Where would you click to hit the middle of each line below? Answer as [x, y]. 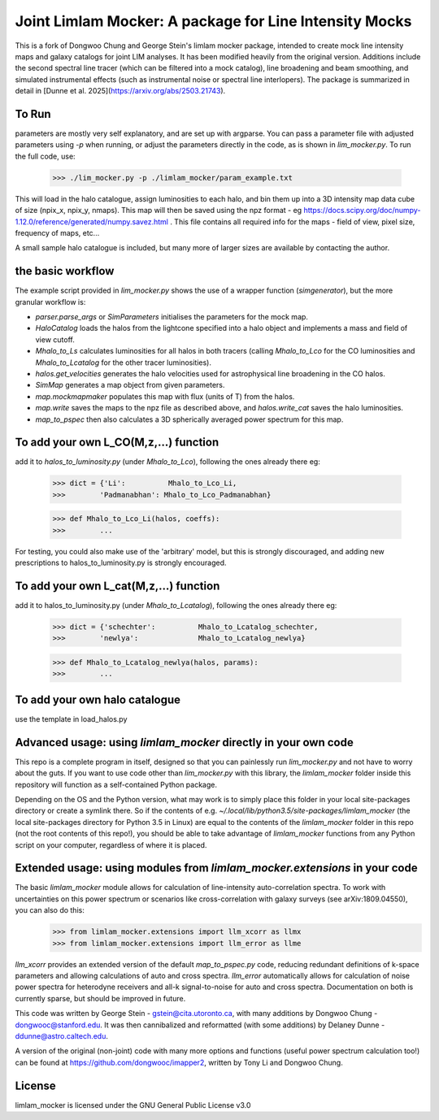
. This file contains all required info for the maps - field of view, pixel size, [292, 221]
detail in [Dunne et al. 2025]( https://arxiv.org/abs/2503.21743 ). [120, 91]
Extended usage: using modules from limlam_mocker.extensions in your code [216, 868]
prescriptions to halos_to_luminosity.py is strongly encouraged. [121, 563]
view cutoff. [55, 339]
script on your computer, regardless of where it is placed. [111, 844]
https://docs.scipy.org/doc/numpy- [362, 211]
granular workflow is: [50, 302]
